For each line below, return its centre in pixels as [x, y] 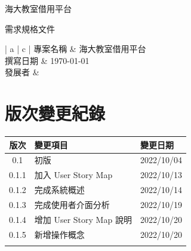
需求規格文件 [30, 28]
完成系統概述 [59, 190]
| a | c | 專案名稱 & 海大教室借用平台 [76, 49]
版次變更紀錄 [55, 113]
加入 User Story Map [73, 175]
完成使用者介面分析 [72, 204]
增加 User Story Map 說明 [83, 219]
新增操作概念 [59, 234]
